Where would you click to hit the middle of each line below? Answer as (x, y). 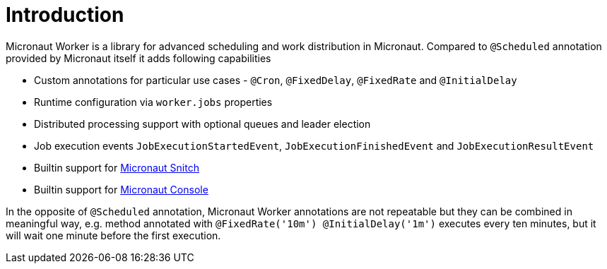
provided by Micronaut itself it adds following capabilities (139, 58)
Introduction (65, 15)
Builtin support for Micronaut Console (121, 189)
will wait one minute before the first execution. (113, 235)
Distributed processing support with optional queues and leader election (202, 124)
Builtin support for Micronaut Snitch (117, 167)
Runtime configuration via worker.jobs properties (153, 102)
